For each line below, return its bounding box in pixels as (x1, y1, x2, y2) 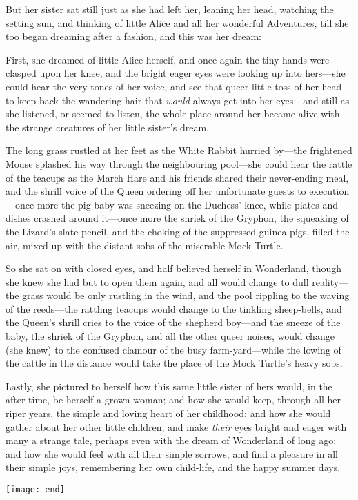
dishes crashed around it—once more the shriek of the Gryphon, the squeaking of (6, 211, 349, 225)
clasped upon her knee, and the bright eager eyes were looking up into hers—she (6, 66, 346, 80)
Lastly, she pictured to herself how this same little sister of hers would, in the (6, 378, 332, 393)
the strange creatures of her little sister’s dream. (6, 119, 209, 134)
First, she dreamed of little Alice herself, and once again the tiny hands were (6, 52, 330, 66)
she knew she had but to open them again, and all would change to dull (6, 274, 309, 289)
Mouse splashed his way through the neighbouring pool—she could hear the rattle (6, 156, 352, 171)
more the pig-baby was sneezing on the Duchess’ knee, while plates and (37, 197, 339, 211)
